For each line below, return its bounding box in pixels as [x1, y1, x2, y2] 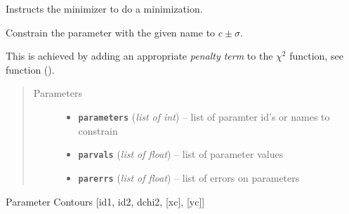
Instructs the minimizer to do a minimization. [6, 1, 203, 15]
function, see [289, 48, 343, 63]
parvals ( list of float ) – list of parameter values [78, 147, 284, 161]
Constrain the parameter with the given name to [6, 25, 216, 39]
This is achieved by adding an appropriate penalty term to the [6, 48, 273, 63]
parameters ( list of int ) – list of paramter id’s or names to [78, 109, 330, 123]
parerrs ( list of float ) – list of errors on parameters [78, 170, 300, 185]
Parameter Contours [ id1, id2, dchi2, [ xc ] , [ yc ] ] [6, 194, 205, 208]
